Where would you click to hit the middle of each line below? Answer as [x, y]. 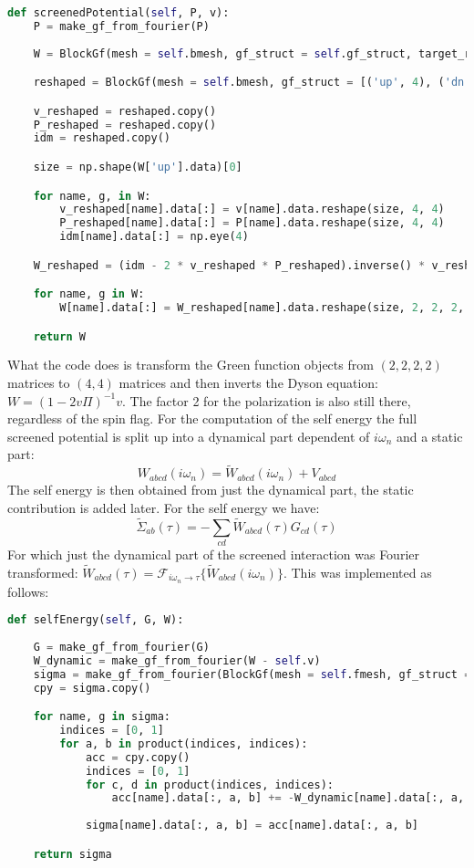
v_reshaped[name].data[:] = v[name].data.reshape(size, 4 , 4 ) [252, 209]
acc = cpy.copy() [138, 757]
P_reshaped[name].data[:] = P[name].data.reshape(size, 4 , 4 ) [252, 223]
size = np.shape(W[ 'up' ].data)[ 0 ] [138, 167]
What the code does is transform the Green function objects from [191, 365]
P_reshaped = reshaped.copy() [125, 125]
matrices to [39, 383]
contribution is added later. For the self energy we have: [164, 507]
